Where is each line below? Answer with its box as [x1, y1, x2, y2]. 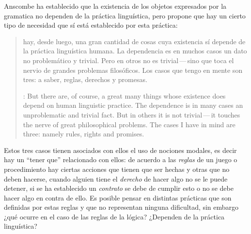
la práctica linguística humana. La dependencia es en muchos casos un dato [23, 46, 247, 56]
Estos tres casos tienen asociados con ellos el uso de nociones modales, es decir [4, 145, 237, 155]
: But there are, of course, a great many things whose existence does [23, 90, 226, 100]
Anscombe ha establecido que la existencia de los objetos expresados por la [4, 1, 227, 11]
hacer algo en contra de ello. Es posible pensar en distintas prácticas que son [4, 192, 232, 202]
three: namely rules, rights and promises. [23, 129, 144, 139]
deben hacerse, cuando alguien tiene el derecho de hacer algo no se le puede [4, 173, 228, 184]
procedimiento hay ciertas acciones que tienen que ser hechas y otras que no [4, 164, 230, 174]
